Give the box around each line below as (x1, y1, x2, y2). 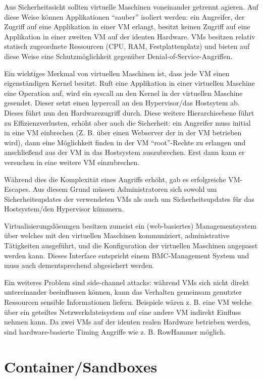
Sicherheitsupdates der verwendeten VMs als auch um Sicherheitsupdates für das (4, 193, 254, 204)
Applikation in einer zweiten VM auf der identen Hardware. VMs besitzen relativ (4, 31, 255, 41)
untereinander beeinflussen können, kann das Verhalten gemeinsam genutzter (4, 287, 242, 297)
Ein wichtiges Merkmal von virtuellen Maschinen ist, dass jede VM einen (4, 68, 230, 78)
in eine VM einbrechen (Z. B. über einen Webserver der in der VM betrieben (4, 127, 242, 138)
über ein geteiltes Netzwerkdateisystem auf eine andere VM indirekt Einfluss (4, 306, 241, 317)
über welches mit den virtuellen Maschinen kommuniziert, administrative (4, 230, 230, 241)
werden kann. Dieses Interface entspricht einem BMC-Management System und (4, 250, 249, 260)
